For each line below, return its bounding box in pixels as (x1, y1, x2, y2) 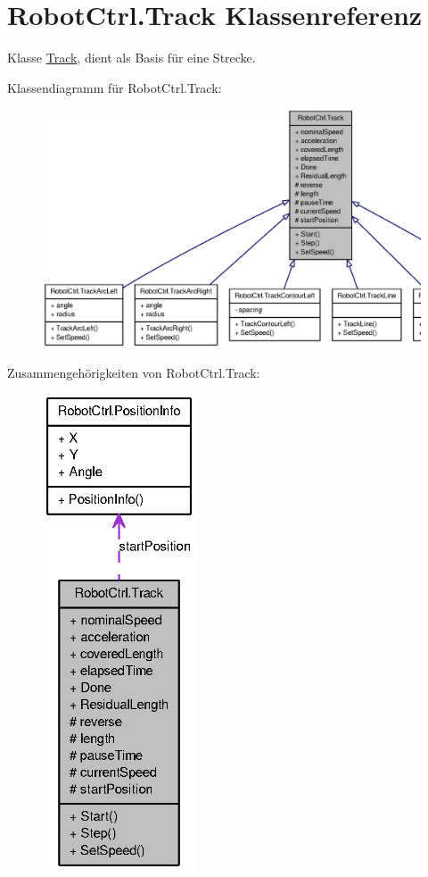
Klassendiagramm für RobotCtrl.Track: (7, 78, 222, 96)
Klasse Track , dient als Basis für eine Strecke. (7, 48, 256, 67)
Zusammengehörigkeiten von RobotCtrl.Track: (7, 363, 260, 381)
